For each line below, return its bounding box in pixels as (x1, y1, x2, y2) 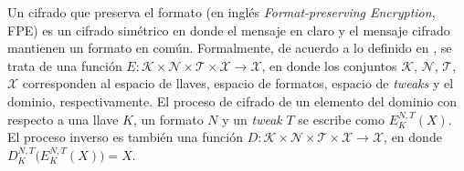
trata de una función (7, 55, 122, 75)
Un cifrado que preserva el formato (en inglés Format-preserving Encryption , (7, 3, 436, 21)
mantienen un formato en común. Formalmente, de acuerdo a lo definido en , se (7, 38, 452, 57)
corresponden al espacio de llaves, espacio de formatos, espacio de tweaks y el (22, 74, 454, 93)
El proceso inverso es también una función (7, 127, 243, 146)
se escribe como (298, 109, 385, 128)
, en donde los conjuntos (261, 55, 397, 75)
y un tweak (222, 109, 282, 128)
